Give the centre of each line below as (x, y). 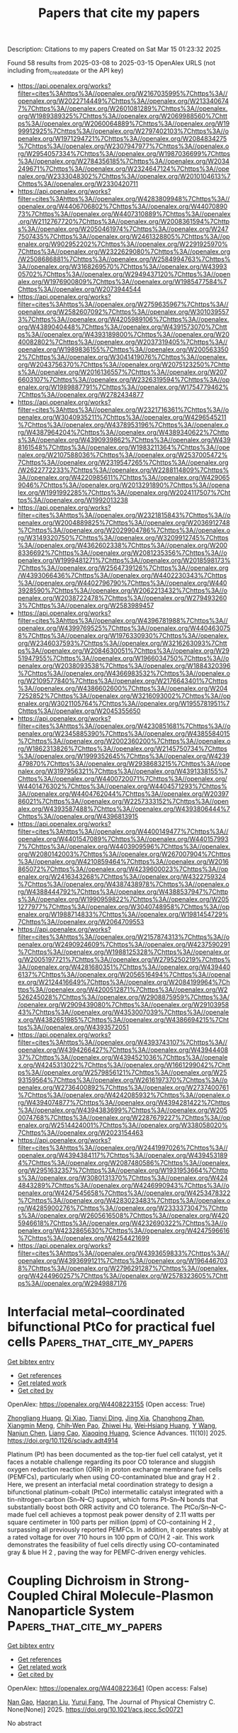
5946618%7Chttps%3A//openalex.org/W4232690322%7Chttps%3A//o (123, 1223)
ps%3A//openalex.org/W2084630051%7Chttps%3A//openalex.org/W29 (124, 651)
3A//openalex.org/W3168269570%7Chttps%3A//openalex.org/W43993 (122, 267)
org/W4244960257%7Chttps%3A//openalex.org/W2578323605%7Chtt (123, 1275)
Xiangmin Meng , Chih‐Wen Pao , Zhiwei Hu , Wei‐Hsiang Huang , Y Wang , (112, 1425)
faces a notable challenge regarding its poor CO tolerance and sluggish (112, 1462)
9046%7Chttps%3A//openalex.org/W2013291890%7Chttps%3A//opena (124, 485)
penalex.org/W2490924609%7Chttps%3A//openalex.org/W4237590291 (124, 944)
